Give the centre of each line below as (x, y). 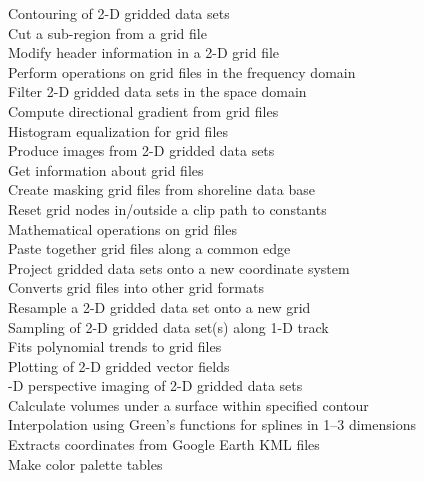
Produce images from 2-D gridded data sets (141, 150)
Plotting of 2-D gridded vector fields (119, 365)
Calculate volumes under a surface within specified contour (188, 404)
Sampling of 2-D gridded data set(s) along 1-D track (168, 326)
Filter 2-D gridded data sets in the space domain (157, 91)
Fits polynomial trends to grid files (115, 346)
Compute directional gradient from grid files (143, 110)
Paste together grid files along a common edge (149, 248)
